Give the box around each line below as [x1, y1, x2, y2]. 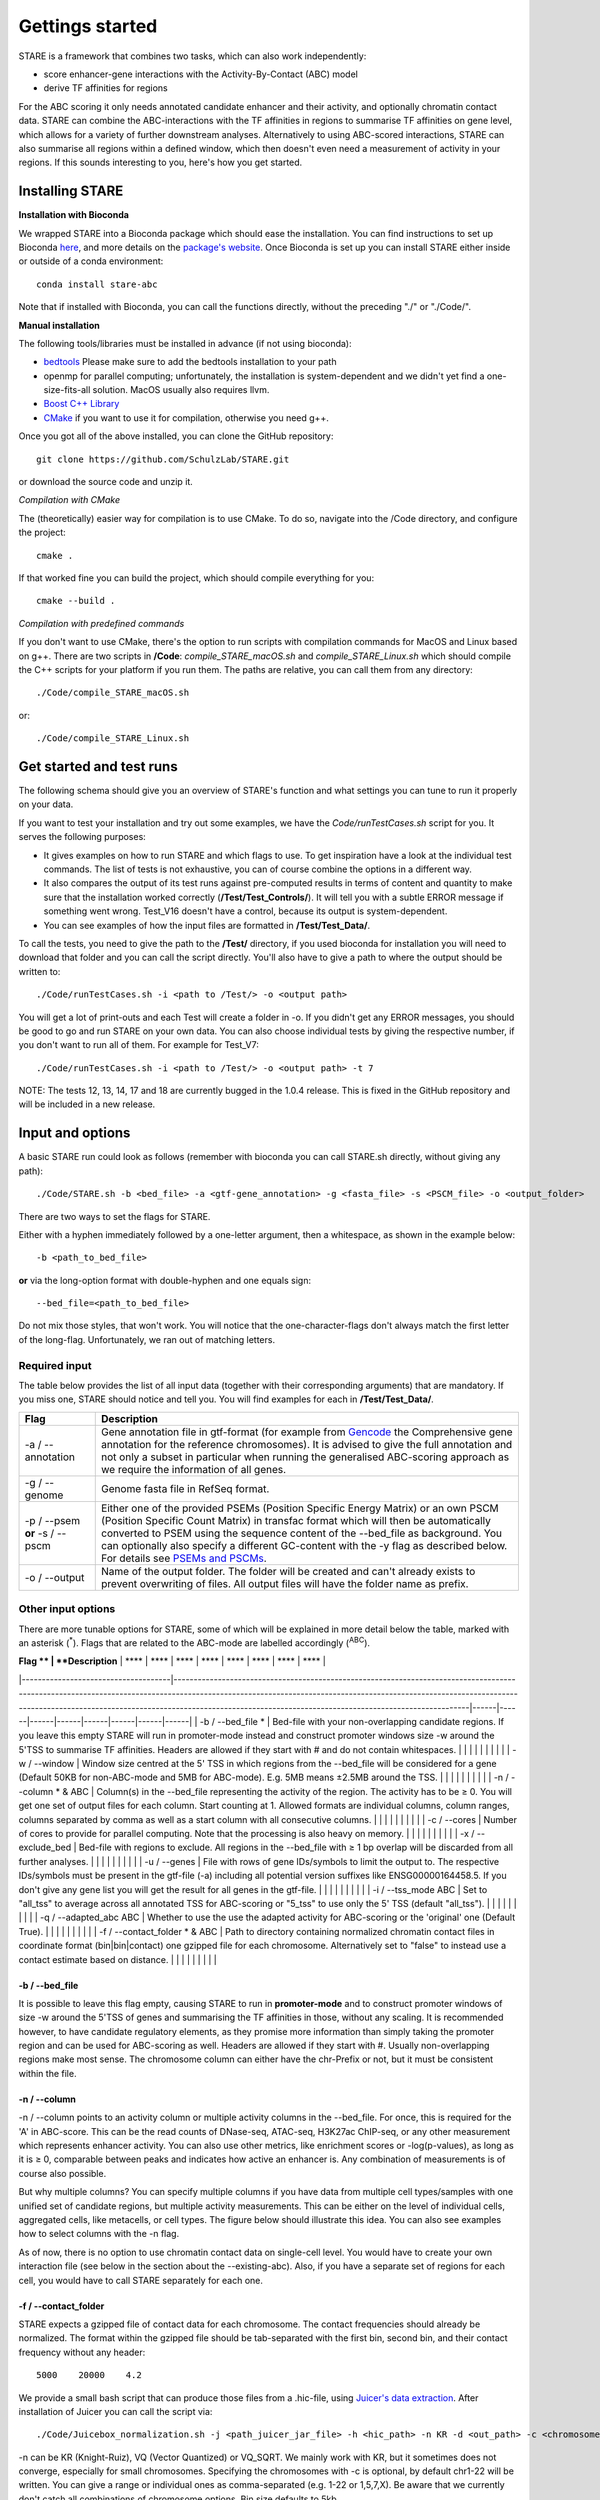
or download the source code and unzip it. [18, 476, 194, 488]
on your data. [18, 798, 74, 810]
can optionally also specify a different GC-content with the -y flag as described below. [101, 1538, 508, 1552]
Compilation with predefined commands [18, 617, 185, 629]
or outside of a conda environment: [18, 255, 164, 267]
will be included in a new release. [18, 1098, 156, 1110]
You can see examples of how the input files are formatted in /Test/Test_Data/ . [43, 919, 370, 931]
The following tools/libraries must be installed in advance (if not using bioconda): [18, 337, 352, 349]
